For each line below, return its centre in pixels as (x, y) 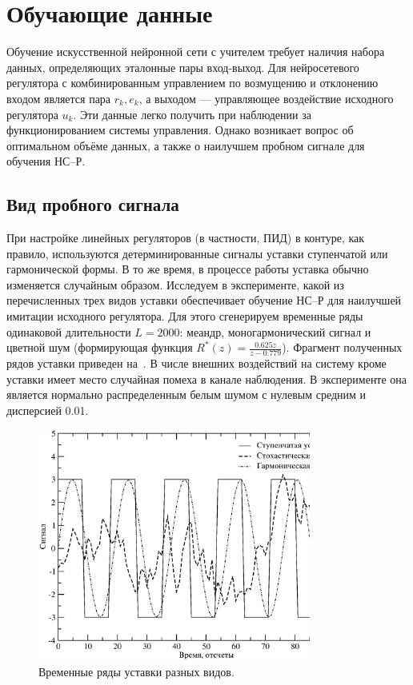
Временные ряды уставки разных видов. (136, 671)
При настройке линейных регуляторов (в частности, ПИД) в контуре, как (186, 238)
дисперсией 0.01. (48, 410)
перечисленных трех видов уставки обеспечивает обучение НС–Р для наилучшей (204, 300)
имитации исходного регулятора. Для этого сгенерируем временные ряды (185, 316)
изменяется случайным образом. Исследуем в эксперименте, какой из (175, 284)
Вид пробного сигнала (93, 204)
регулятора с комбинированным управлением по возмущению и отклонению (192, 83)
